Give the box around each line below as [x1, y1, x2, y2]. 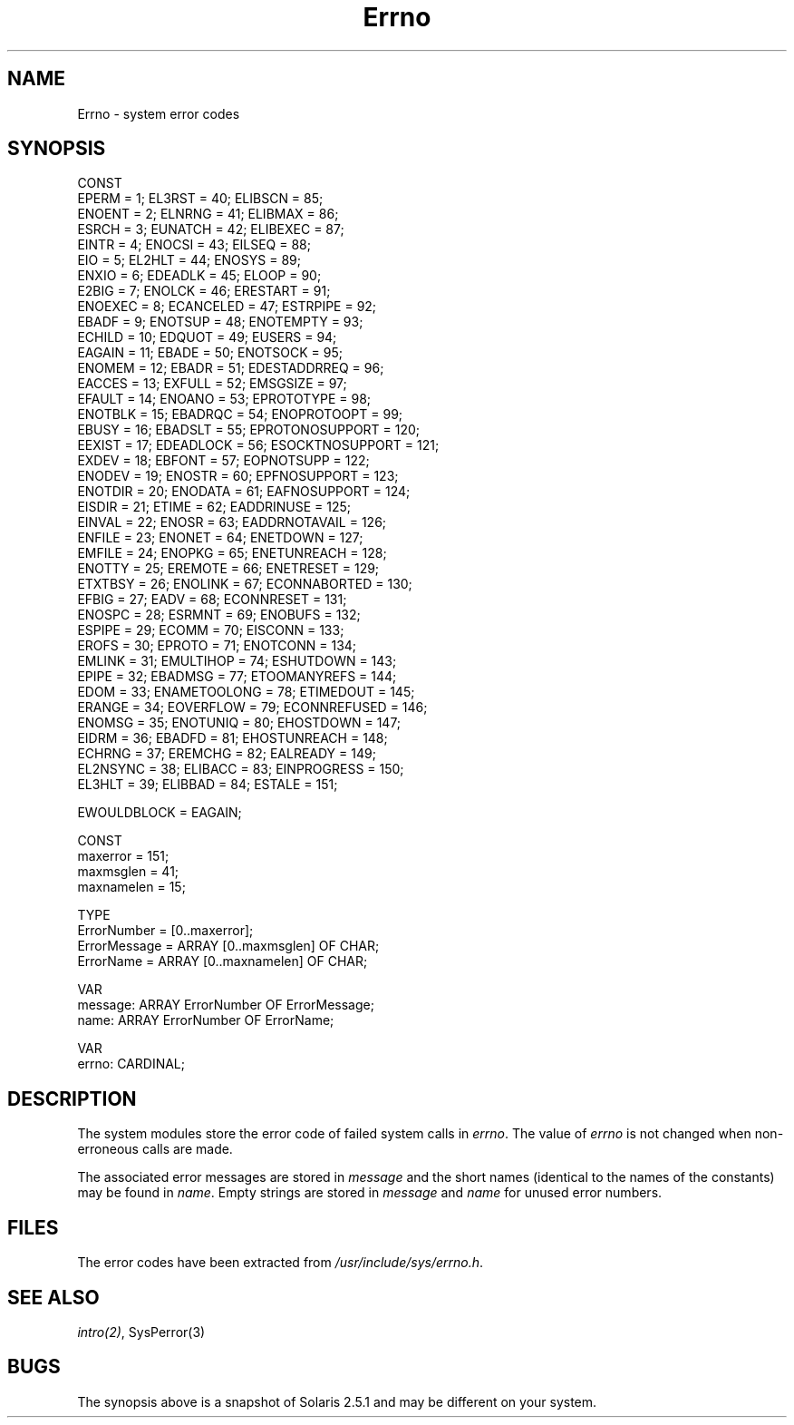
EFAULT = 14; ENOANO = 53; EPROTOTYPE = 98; [77, 391, 372, 407]
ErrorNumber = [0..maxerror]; [77, 922, 254, 939]
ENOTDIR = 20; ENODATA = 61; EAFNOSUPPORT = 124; [77, 483, 411, 500]
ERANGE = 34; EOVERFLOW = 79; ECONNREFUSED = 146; [77, 699, 428, 716]
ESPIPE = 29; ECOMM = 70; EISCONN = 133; [77, 622, 344, 639]
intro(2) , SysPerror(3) [77, 1323, 206, 1340]
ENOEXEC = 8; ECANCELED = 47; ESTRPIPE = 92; [77, 298, 377, 315]
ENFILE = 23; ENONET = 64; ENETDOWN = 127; [77, 530, 363, 546]
